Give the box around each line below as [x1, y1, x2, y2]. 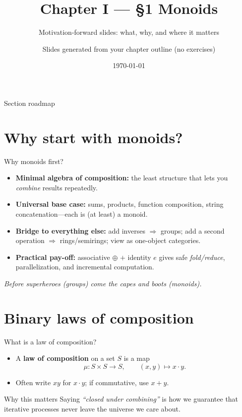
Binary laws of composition [4, 307, 194, 328]
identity [127, 251, 151, 262]
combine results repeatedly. [15, 182, 98, 192]
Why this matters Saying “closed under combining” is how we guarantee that [4, 394, 239, 404]
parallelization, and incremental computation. [15, 261, 154, 272]
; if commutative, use [85, 377, 149, 387]
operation [15, 235, 45, 246]
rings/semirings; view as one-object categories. [60, 235, 201, 246]
